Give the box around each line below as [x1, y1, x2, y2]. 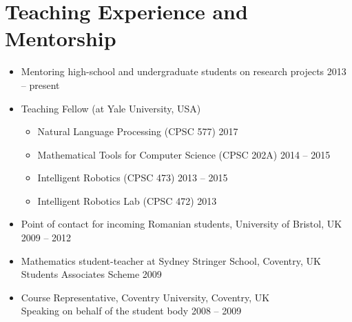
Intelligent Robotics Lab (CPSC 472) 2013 [37, 193, 217, 208]
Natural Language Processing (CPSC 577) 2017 [37, 124, 238, 139]
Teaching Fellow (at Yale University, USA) [21, 101, 201, 115]
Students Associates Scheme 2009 [21, 267, 162, 281]
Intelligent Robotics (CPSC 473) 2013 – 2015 [37, 170, 228, 185]
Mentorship [5, 24, 116, 52]
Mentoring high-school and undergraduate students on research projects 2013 [21, 64, 346, 79]
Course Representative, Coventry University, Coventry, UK [21, 290, 270, 304]
